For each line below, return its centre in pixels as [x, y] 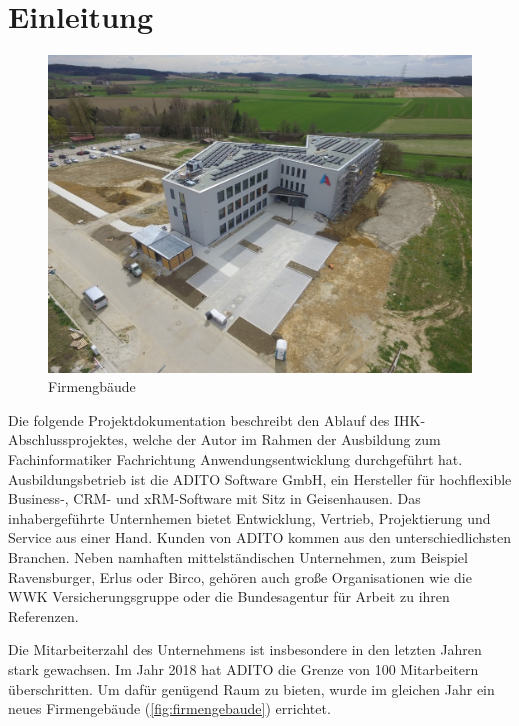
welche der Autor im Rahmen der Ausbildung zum [286, 439]
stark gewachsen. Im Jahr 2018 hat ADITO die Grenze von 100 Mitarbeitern [243, 669]
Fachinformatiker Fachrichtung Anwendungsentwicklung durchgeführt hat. [235, 459]
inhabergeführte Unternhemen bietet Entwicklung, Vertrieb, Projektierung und [249, 517]
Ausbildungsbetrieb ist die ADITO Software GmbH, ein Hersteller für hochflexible [260, 478]
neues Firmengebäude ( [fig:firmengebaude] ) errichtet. [169, 708]
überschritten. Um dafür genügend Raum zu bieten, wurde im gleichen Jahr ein [251, 688]
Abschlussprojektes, [68, 439]
